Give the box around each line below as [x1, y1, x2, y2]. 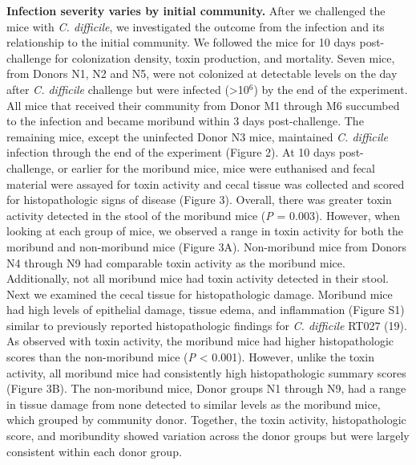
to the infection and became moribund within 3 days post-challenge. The [6, 112, 364, 129]
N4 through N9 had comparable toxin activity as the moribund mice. [6, 254, 345, 271]
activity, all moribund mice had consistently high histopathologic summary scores [6, 364, 406, 381]
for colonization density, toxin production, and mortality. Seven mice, [55, 49, 395, 66]
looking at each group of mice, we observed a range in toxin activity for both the [6, 222, 403, 239]
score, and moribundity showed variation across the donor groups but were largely [6, 427, 410, 444]
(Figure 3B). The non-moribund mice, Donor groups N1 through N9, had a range [6, 380, 406, 397]
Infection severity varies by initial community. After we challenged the [6, 2, 386, 18]
